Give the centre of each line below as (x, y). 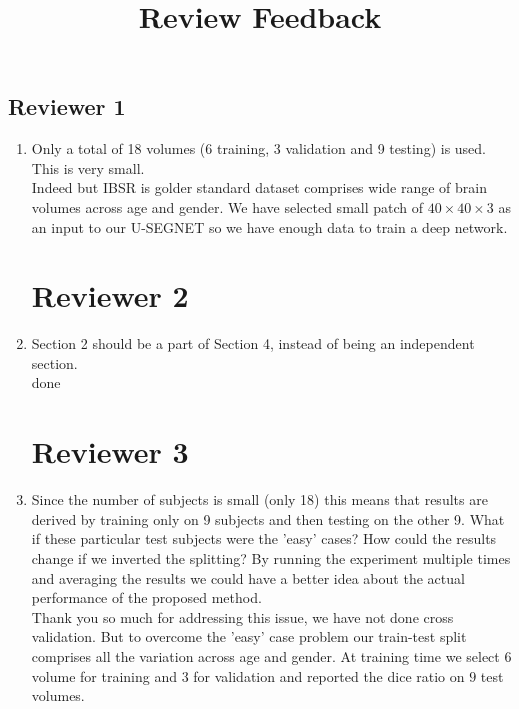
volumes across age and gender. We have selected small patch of (227, 206)
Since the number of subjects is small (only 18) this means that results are (259, 499)
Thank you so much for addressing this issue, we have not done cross (242, 616)
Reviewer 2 (110, 295)
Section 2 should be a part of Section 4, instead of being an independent (253, 343)
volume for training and (104, 675)
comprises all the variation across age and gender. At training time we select (265, 655)
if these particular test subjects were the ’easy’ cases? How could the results (264, 538)
